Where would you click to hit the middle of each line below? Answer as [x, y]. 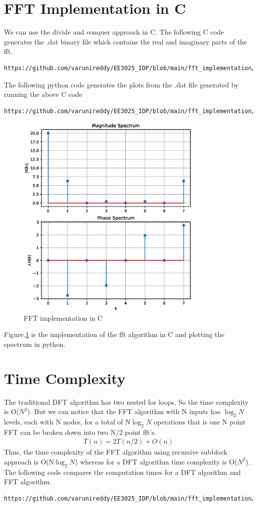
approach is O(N [29, 461]
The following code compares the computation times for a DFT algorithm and [122, 472]
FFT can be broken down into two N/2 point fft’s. [80, 432]
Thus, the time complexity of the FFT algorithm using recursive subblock [116, 452]
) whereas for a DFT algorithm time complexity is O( [156, 461]
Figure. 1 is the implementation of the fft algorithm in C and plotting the [114, 334]
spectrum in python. [35, 344]
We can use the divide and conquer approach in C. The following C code [114, 32]
